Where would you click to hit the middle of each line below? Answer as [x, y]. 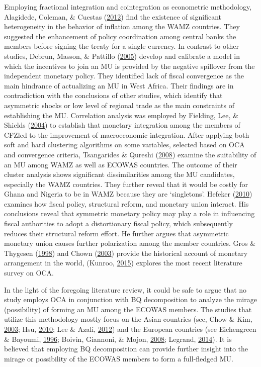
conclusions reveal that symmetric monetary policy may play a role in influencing [129, 213]
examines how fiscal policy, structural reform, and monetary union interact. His [126, 203]
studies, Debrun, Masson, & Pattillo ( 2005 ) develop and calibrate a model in [122, 56]
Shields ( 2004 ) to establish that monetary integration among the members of [122, 125]
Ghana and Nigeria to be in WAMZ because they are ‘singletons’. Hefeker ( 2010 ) [128, 194]
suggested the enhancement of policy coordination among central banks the [120, 36]
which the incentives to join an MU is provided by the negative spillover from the [129, 66]
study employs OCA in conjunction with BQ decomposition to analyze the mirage [130, 299]
